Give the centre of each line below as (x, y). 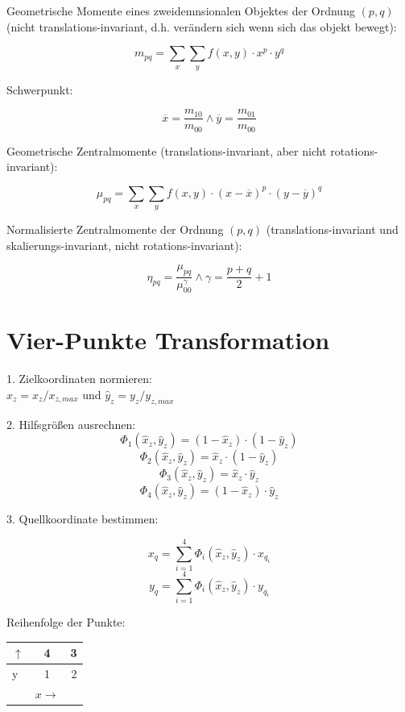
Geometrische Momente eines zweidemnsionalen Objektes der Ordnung (181, 10)
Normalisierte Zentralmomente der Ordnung (115, 229)
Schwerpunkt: (40, 89)
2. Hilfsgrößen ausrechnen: (71, 424)
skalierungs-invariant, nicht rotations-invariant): (124, 245)
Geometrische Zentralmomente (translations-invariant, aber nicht (167, 150)
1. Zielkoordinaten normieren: (79, 379)
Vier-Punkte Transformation (168, 340)
